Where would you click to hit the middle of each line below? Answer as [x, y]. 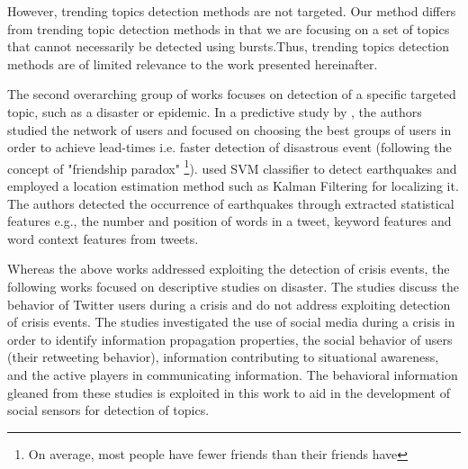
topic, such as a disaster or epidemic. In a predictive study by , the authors [215, 111]
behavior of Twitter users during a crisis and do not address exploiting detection [229, 304]
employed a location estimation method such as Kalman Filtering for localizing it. [233, 185]
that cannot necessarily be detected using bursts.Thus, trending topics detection [229, 46]
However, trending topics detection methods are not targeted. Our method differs [232, 11]
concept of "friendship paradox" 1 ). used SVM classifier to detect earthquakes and [232, 167]
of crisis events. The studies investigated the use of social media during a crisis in [231, 322]
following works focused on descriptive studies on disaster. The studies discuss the [233, 286]
